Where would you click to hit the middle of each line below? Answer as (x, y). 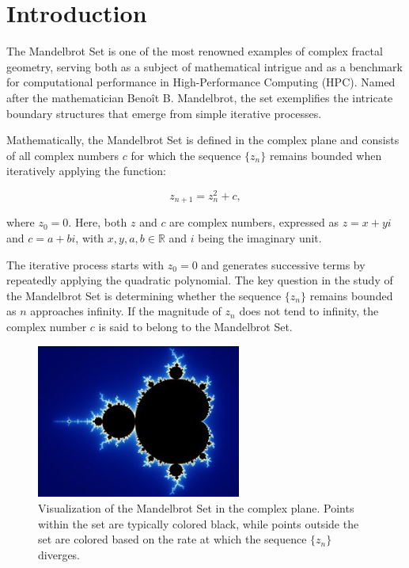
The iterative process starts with (85, 264)
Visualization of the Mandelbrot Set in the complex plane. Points (196, 507)
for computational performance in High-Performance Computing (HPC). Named (201, 82)
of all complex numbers (63, 155)
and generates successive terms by (283, 264)
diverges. (59, 554)
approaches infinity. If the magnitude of (126, 311)
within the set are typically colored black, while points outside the (199, 523)
